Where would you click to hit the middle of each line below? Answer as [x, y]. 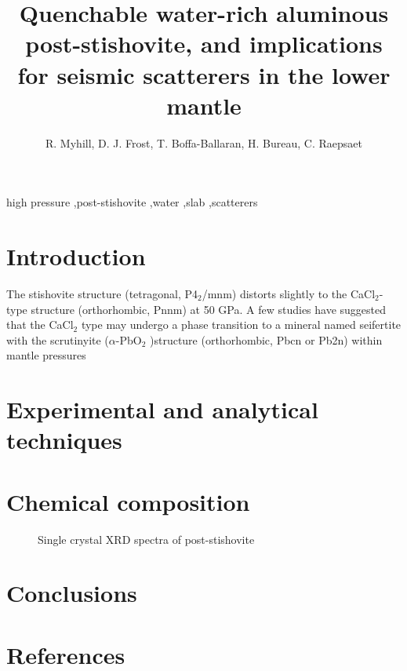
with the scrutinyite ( [58, 339]
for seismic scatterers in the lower [204, 74]
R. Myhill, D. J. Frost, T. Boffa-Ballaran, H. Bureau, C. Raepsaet [204, 142]
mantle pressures [46, 355]
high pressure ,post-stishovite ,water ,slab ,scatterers [132, 202]
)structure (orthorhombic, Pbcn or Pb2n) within [266, 339]
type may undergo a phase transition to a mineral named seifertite [241, 325]
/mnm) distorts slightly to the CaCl [289, 294]
